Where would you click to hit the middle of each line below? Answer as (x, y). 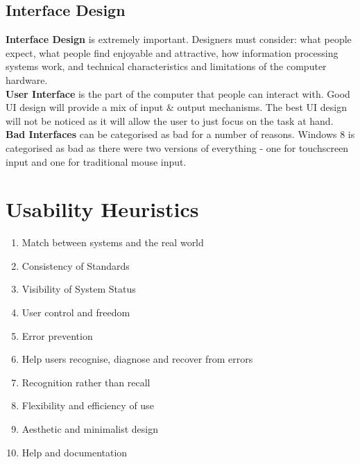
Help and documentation (75, 452)
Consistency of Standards (76, 265)
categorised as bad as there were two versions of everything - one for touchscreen (177, 147)
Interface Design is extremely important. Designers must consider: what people (179, 39)
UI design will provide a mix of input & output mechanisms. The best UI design (176, 107)
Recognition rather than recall (86, 382)
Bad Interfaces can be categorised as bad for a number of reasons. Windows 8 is (180, 134)
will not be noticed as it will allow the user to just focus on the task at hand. (170, 120)
